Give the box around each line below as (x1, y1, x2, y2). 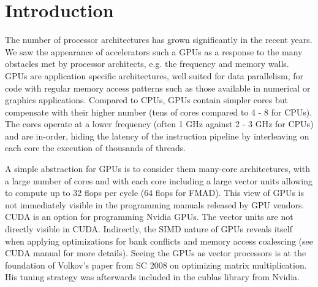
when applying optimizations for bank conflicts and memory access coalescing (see (5, 234, 313, 247)
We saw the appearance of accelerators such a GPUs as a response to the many (5, 45, 303, 58)
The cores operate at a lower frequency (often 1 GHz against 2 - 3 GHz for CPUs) (5, 117, 314, 130)
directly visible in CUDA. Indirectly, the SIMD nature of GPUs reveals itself (5, 222, 292, 235)
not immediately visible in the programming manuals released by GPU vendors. (5, 198, 305, 211)
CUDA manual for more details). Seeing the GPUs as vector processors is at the (5, 246, 306, 259)
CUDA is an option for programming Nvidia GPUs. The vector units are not (5, 210, 293, 223)
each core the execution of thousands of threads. (5, 141, 186, 154)
